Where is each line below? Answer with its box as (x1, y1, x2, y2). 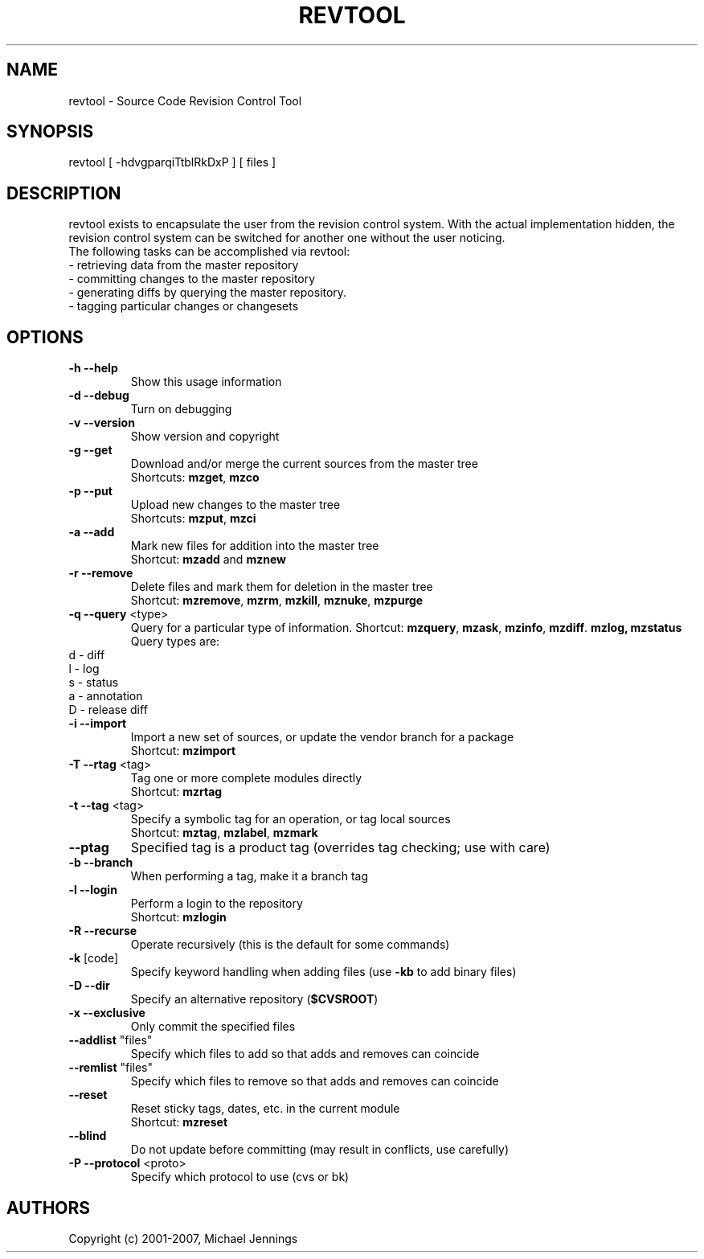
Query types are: (130, 634, 220, 649)
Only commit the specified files (130, 1019, 296, 1034)
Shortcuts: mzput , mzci (130, 511, 256, 526)
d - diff (68, 648, 105, 662)
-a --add (68, 525, 115, 539)
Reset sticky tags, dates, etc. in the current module (130, 1101, 400, 1116)
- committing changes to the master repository (68, 272, 316, 286)
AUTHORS (6, 1197, 91, 1218)
